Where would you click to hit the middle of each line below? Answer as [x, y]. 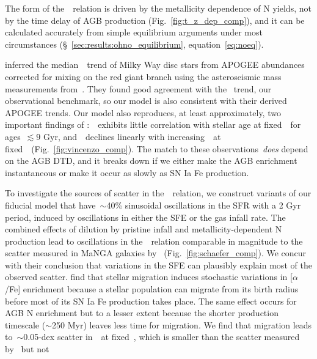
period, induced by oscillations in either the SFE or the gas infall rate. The [145, 217]
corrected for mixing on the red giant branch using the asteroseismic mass [143, 76]
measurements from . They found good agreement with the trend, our [138, 88]
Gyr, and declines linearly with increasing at [132, 136]
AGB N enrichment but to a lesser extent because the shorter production [142, 313]
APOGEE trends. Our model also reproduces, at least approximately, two [143, 112]
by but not [27, 349]
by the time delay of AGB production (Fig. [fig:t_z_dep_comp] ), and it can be [155, 20]
